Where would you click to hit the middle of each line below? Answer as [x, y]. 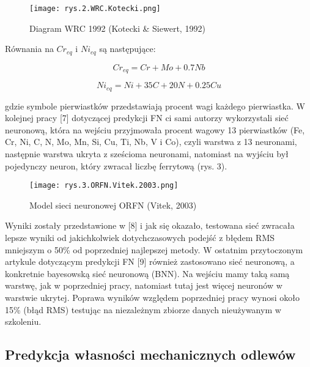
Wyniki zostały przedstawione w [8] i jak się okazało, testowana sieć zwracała [150, 225]
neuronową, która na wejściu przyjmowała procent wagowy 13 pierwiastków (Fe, [155, 129]
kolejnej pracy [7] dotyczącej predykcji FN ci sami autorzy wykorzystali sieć [147, 118]
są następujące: [127, 49]
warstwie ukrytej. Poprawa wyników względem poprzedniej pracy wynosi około [153, 297]
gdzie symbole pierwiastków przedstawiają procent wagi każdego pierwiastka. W [155, 106]
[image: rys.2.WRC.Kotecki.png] [95, 9]
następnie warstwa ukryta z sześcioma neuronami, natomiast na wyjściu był [147, 153]
